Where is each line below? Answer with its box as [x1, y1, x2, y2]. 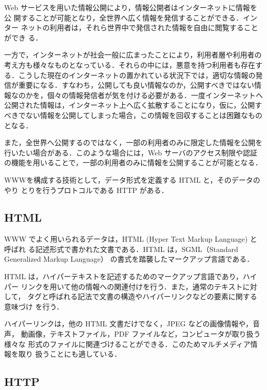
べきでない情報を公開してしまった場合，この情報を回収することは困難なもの [4, 109, 263, 120]
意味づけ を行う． [4, 301, 64, 311]
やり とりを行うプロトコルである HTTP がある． [4, 184, 168, 195]
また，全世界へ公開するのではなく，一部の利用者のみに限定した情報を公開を [4, 137, 263, 148]
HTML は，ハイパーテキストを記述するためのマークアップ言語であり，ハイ [4, 271, 257, 282]
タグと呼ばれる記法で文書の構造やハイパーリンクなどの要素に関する [27, 291, 257, 302]
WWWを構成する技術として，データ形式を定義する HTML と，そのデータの [4, 174, 260, 185]
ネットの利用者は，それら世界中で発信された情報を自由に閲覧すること [21, 22, 258, 33]
